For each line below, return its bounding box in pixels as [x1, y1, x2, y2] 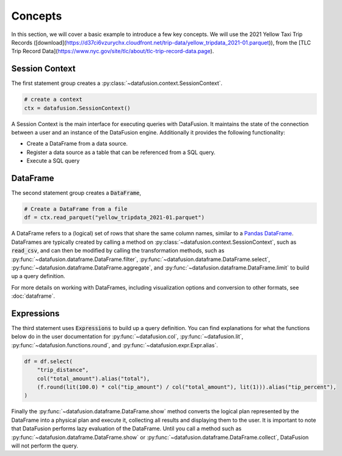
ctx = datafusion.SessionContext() [24, 105, 131, 111]
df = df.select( [24, 358, 73, 365]
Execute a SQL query [26, 157, 80, 164]
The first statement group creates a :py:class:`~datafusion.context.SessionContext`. [11, 79, 223, 87]
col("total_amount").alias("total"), [37, 375, 150, 382]
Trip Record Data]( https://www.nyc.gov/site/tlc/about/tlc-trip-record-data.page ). [11, 48, 214, 55]
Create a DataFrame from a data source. [26, 140, 128, 147]
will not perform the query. [11, 442, 79, 449]
